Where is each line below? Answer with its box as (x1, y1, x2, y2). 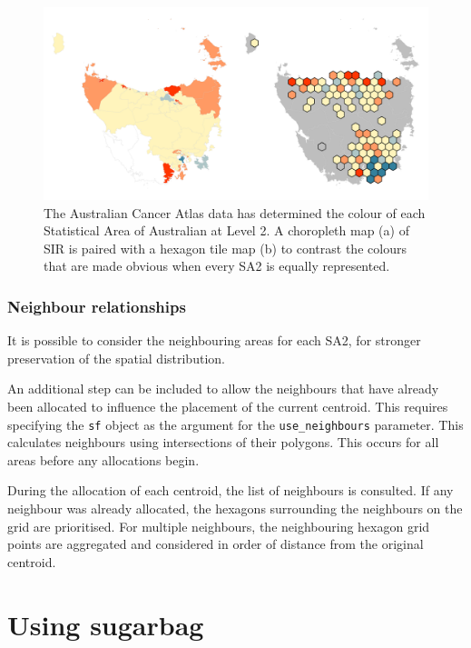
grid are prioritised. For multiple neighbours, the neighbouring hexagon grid (7, 516, 430, 535)
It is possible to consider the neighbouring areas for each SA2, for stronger (7, 331, 421, 350)
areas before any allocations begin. (7, 450, 200, 469)
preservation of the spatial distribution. (7, 348, 225, 367)
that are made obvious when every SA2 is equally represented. (44, 256, 390, 275)
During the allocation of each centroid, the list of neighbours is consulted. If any (7, 481, 454, 500)
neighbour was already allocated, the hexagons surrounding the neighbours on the (7, 499, 463, 517)
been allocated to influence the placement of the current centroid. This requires (7, 396, 448, 415)
